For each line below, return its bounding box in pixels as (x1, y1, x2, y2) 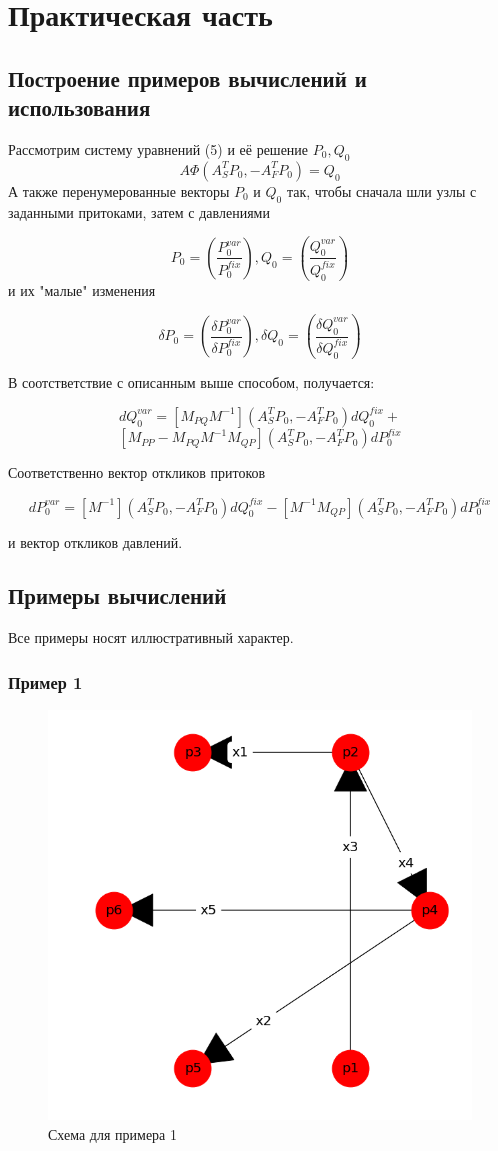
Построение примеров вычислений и (8, 62, 367, 93)
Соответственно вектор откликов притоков (8, 462, 266, 483)
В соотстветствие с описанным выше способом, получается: (8, 371, 375, 392)
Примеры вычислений (8, 580, 227, 611)
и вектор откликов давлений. (8, 531, 183, 552)
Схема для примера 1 (48, 1123, 177, 1144)
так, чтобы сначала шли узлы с (286, 180, 477, 201)
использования (8, 92, 151, 123)
